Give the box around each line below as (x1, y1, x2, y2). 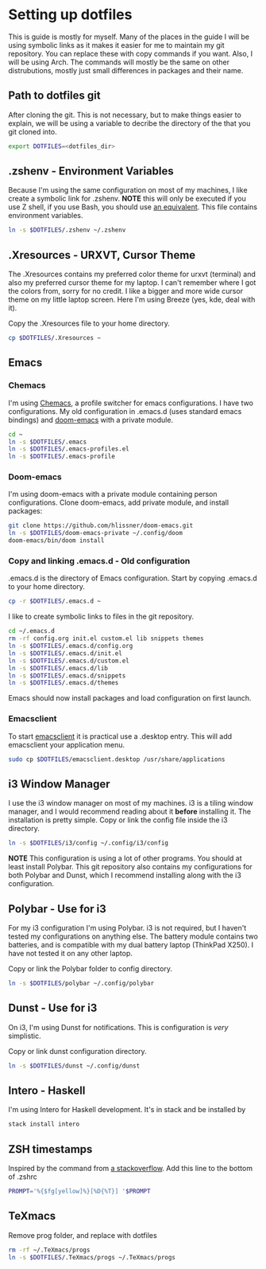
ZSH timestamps (8, 1142, 93, 1156)
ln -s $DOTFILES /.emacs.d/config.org (8, 642, 133, 650)
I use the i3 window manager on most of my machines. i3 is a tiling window (8, 798, 254, 808)
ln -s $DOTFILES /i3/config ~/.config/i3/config (8, 839, 169, 847)
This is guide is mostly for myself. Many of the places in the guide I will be (8, 32, 250, 41)
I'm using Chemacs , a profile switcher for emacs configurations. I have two (8, 398, 254, 408)
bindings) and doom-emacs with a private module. (8, 415, 173, 424)
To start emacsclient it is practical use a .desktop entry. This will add (8, 731, 233, 741)
